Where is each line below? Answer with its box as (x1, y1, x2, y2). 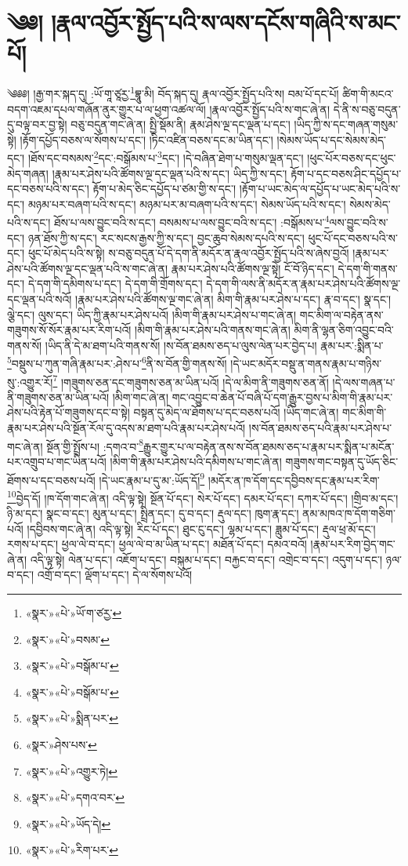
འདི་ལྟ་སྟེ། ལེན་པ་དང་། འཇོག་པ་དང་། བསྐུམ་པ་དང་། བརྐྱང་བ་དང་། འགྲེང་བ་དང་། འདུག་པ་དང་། (30, 551, 383, 567)
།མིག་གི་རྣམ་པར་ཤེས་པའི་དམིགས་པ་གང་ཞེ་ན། (110, 453, 282, 469)
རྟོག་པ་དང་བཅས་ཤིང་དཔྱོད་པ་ (291, 165, 402, 181)
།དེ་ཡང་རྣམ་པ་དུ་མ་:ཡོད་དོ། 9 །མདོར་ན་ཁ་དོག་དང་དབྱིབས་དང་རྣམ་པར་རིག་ (99, 469, 380, 488)
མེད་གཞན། (7, 165, 49, 181)
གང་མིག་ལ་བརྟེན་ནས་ (299, 306, 384, 322)
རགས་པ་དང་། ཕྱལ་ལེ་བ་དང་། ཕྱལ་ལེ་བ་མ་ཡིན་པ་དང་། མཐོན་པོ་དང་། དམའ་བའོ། (7, 536, 307, 552)
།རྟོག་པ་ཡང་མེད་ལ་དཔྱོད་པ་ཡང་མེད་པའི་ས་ (239, 180, 401, 197)
